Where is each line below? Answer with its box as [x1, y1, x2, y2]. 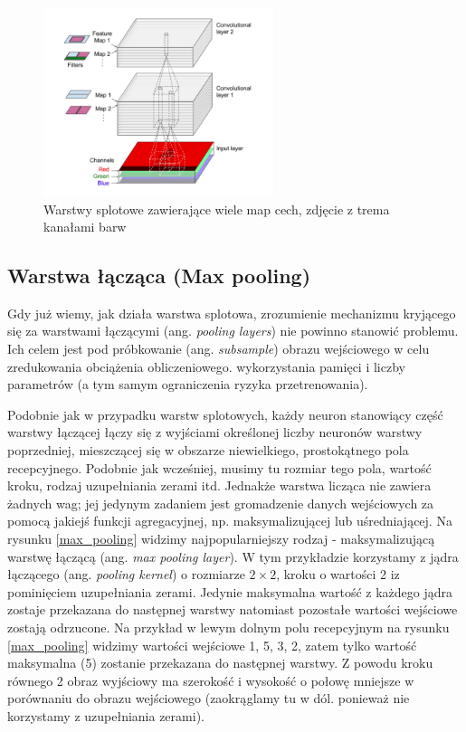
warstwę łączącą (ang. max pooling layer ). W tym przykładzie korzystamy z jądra [7, 547, 459, 566]
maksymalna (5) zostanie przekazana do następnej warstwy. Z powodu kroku [7, 653, 433, 672]
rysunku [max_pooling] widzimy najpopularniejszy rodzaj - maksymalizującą [7, 529, 435, 548]
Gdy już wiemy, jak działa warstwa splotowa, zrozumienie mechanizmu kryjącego [7, 303, 456, 322]
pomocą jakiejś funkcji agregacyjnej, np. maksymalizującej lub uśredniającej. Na [7, 511, 452, 530]
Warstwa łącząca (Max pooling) [7, 261, 311, 290]
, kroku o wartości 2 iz [276, 565, 400, 584]
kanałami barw [43, 217, 127, 236]
